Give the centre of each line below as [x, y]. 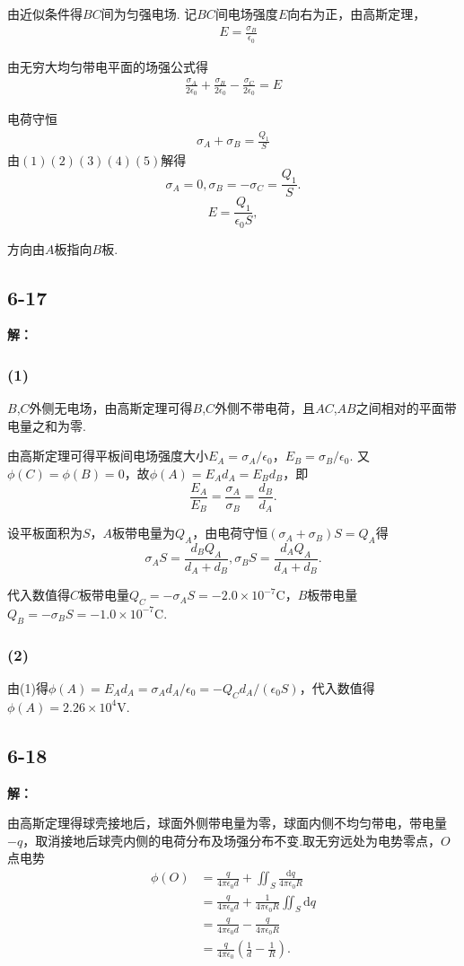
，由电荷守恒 [230, 533]
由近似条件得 [45, 13]
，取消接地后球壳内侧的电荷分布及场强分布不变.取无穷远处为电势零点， [232, 840]
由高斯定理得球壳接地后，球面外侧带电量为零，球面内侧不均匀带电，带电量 [227, 823]
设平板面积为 [45, 533]
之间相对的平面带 [406, 408]
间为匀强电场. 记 [149, 13]
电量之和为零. [47, 425]
